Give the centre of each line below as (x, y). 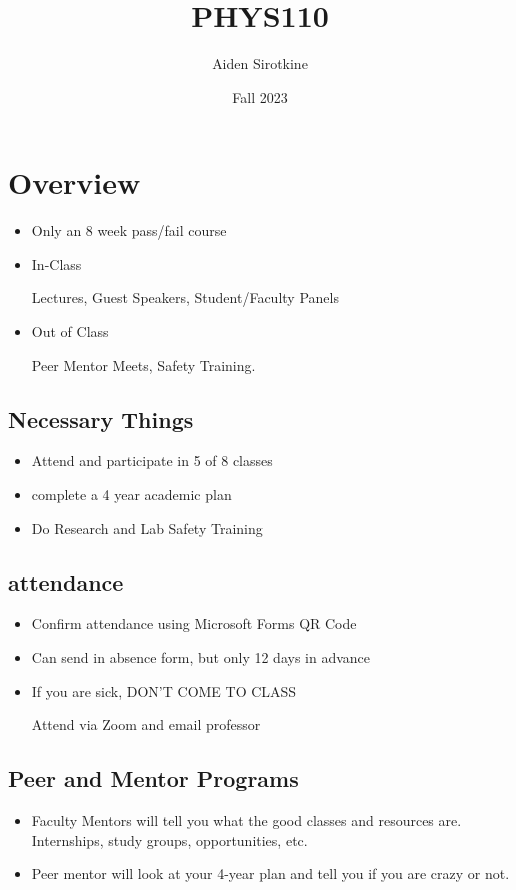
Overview (74, 182)
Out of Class (70, 331)
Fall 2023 (260, 96)
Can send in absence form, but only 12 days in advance (201, 657)
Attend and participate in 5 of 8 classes (152, 460)
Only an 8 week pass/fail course (129, 230)
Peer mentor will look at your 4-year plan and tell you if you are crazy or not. (270, 873)
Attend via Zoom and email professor (146, 724)
